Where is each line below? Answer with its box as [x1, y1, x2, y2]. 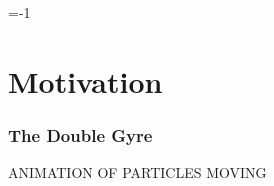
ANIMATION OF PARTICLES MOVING [8, 162, 267, 183]
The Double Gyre [8, 122, 153, 147]
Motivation [8, 60, 163, 101]
